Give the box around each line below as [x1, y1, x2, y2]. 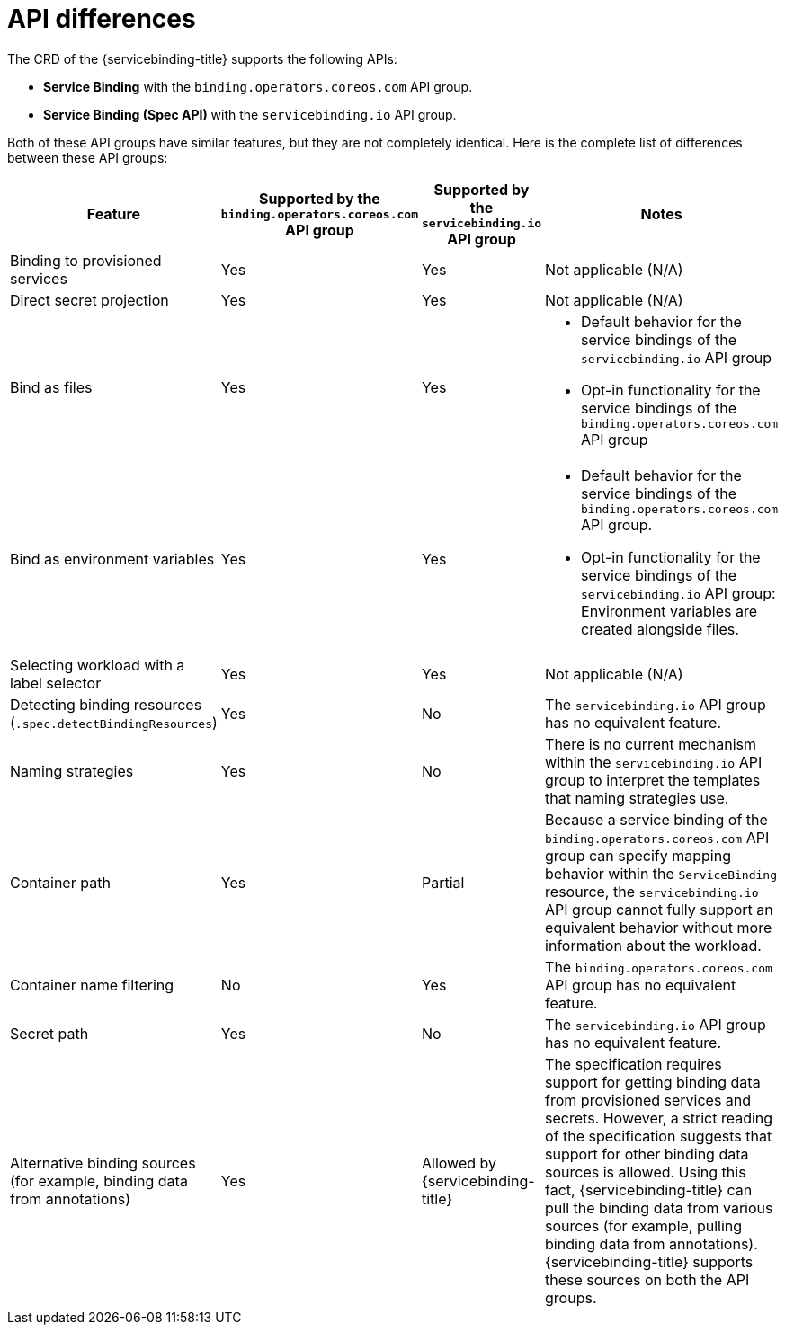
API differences [7, 4, 196, 34]
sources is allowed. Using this [545, 1162, 746, 1181]
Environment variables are [581, 601, 758, 620]
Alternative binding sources [10, 1153, 196, 1172]
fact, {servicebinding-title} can [545, 1180, 753, 1199]
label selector [10, 673, 102, 692]
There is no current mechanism [545, 734, 756, 753]
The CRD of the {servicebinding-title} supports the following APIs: [7, 50, 397, 67]
